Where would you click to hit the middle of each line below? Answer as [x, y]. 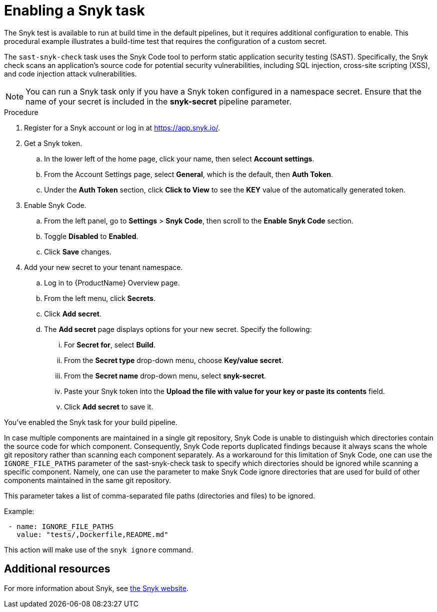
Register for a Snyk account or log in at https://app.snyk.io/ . [122, 127]
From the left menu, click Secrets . [100, 298]
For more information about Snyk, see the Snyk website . [96, 588]
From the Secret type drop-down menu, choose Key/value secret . [174, 360]
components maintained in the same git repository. [87, 480]
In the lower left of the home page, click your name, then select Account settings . [179, 158]
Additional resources [57, 569]
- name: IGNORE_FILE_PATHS [61, 526]
